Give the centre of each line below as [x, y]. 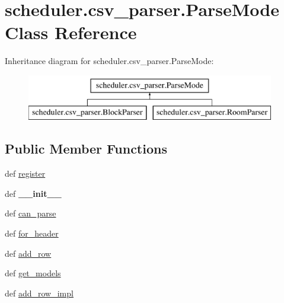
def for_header [32, 233]
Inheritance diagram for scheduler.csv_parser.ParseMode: [109, 61]
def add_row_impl [39, 293]
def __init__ [33, 193]
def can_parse [31, 213]
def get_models [33, 273]
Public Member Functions [86, 149]
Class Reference [71, 32]
